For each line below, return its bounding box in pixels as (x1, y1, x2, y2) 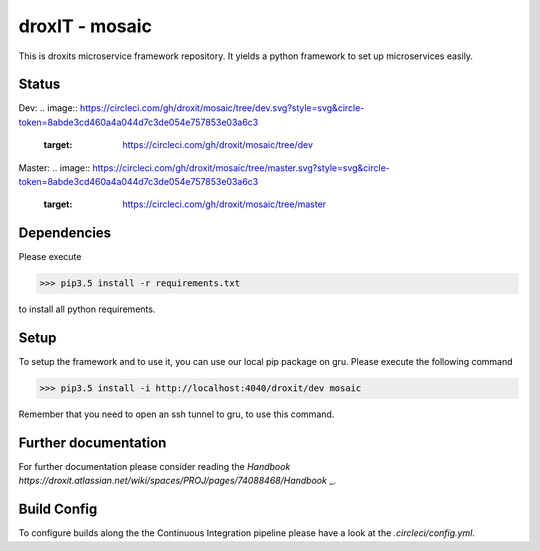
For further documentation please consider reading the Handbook (18, 461, 291, 473)
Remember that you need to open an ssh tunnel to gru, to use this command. (18, 408, 335, 420)
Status (18, 76, 61, 93)
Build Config (18, 501, 98, 518)
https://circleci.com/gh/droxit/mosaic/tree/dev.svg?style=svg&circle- (80, 102, 365, 114)
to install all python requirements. (18, 303, 156, 315)
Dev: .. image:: (18, 102, 79, 114)
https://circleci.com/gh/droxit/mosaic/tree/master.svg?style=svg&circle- (92, 161, 390, 174)
